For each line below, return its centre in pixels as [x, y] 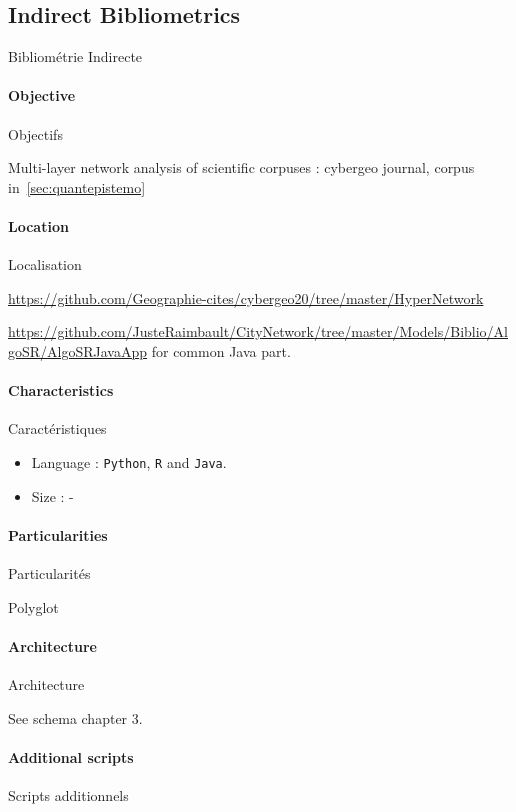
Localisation [45, 264]
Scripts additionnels [68, 794]
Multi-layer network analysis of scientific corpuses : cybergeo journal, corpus [241, 167]
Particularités [49, 572]
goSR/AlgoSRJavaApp [78, 350]
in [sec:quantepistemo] [77, 186]
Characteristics [61, 390]
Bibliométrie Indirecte [75, 56]
